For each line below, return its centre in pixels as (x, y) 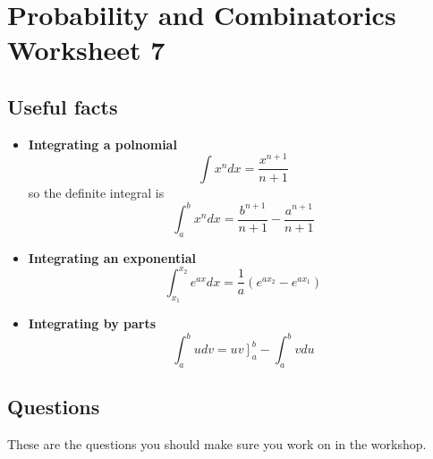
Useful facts (63, 106)
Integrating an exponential (112, 257)
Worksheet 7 (86, 50)
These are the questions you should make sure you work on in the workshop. (217, 444)
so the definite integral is (96, 192)
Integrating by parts (92, 323)
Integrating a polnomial (102, 144)
